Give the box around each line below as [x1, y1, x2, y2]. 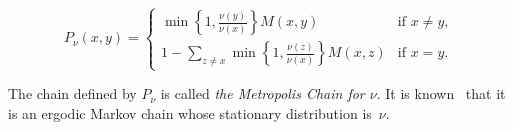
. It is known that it [376, 83, 506, 104]
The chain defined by [8, 83, 137, 104]
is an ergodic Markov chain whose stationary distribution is [8, 102, 372, 123]
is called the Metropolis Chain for [160, 83, 365, 104]
